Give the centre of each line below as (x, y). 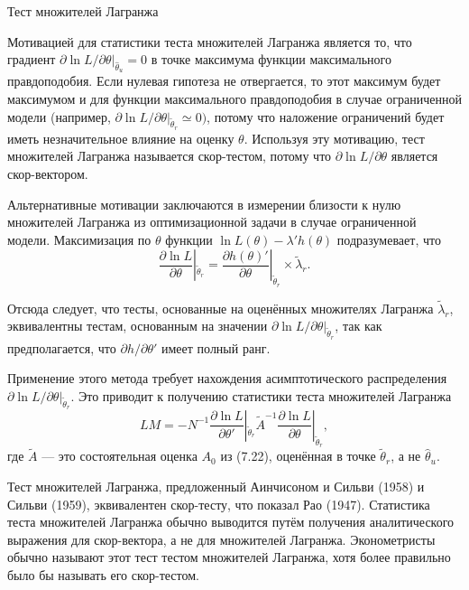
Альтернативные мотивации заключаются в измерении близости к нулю (204, 204)
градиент (32, 59)
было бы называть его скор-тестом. (104, 574)
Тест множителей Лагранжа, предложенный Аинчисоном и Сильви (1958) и (216, 486)
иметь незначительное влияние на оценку (121, 138)
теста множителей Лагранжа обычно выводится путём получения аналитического (231, 522)
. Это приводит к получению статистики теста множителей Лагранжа (261, 395)
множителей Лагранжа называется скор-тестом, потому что (170, 156)
